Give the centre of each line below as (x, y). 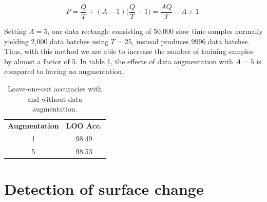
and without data (55, 98)
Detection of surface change (104, 189)
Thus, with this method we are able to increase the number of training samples (129, 51)
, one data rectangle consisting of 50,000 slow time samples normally (155, 31)
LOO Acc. (84, 126)
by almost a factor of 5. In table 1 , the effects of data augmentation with (119, 61)
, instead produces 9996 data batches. (191, 41)
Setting (15, 31)
